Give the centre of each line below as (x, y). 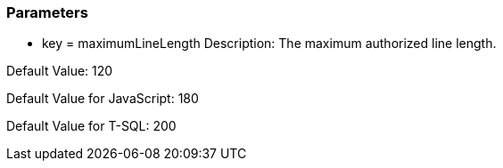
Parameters (47, 12)
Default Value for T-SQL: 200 (91, 126)
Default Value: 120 (60, 71)
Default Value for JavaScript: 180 (103, 99)
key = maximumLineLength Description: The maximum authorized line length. (269, 44)
